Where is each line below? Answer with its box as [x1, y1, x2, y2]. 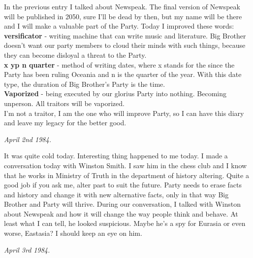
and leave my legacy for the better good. [4, 117, 126, 128]
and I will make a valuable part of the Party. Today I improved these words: [4, 21, 234, 31]
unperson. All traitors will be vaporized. [4, 98, 125, 108]
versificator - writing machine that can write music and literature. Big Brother [4, 30, 246, 40]
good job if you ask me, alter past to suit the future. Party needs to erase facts [4, 180, 242, 190]
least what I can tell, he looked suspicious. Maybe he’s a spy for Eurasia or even [4, 218, 246, 228]
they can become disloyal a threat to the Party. [4, 49, 147, 60]
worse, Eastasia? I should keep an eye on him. [4, 228, 142, 238]
